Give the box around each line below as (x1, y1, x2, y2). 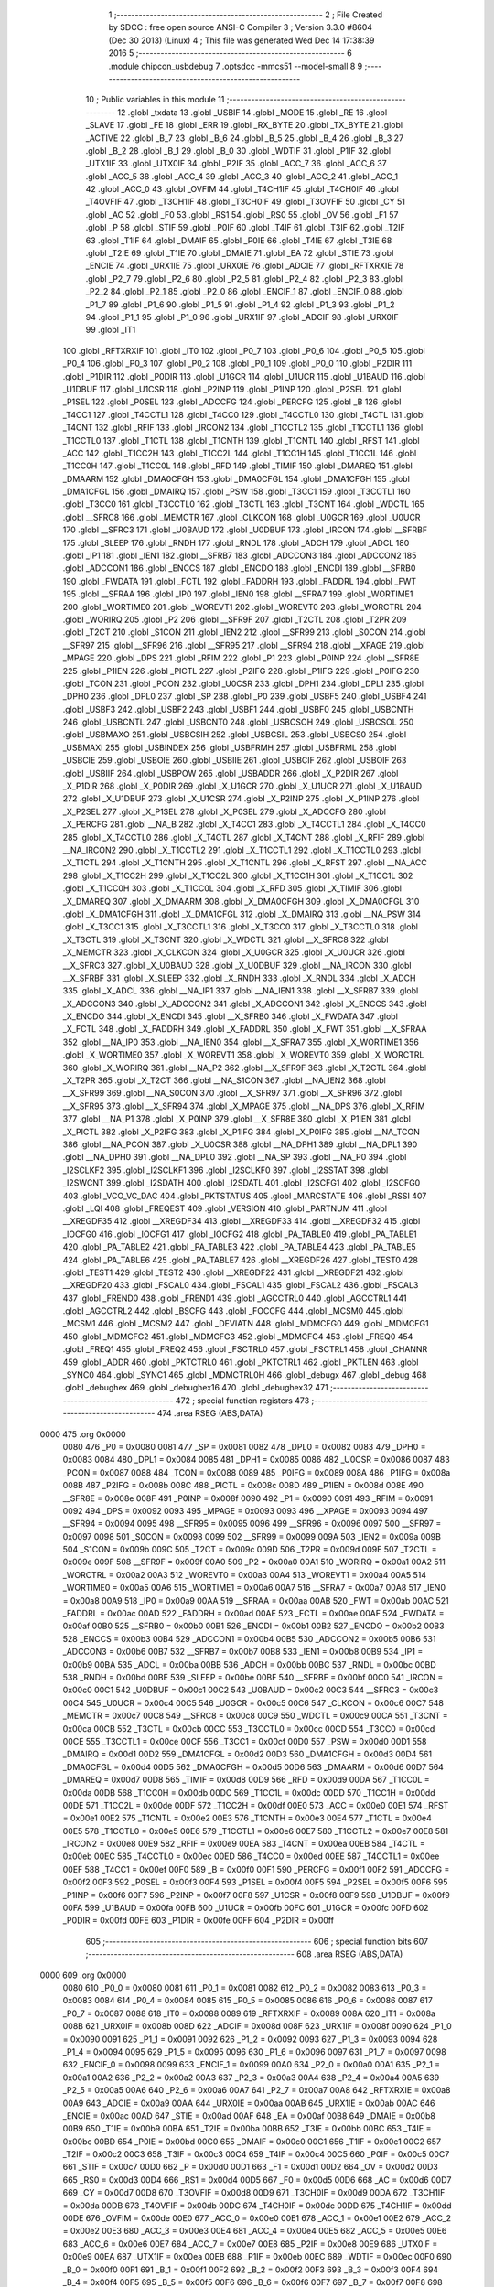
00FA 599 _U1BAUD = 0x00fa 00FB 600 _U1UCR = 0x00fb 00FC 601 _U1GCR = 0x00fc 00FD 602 (62, 1903, 429, 1914)
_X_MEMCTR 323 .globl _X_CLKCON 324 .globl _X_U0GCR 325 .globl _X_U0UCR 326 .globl (62, 947, 406, 958)
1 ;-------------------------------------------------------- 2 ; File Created (108, 9, 383, 20)
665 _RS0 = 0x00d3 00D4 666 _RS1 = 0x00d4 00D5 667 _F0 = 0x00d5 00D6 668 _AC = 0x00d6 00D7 (62, 2174, 452, 2185)
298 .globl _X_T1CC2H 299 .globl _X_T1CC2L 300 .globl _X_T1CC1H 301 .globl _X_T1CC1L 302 (62, 870, 413, 881)
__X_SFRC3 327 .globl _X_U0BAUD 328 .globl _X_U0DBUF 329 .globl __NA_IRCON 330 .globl (62, 960, 412, 971)
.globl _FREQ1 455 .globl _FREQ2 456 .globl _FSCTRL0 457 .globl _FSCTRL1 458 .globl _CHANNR (62, 1344, 428, 1355)
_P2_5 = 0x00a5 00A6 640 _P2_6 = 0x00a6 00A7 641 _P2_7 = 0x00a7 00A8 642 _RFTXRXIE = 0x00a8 (62, 2085, 452, 2096)
